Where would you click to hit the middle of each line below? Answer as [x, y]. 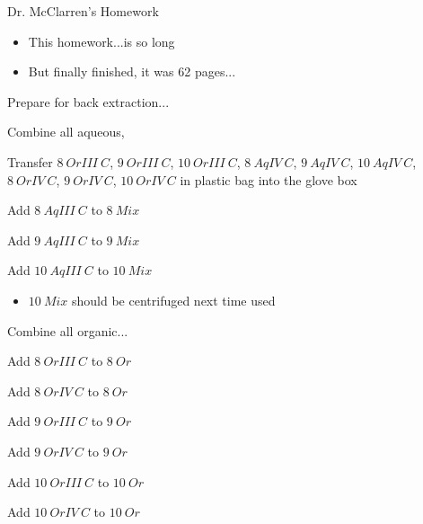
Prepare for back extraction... [88, 101]
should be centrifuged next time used [174, 300]
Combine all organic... [68, 330]
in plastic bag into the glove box [269, 179]
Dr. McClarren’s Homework [83, 11]
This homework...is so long [101, 41]
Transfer [30, 161]
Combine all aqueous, [66, 132]
